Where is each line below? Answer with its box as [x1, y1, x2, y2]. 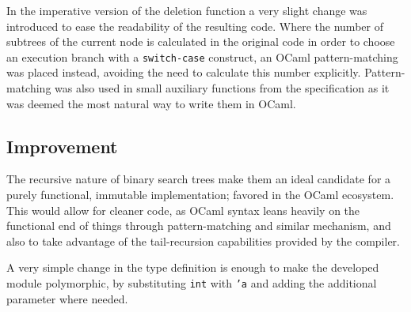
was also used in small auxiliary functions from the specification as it [55, 80, 390, 96]
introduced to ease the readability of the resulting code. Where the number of [6, 17, 383, 34]
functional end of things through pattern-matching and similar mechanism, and [6, 217, 391, 234]
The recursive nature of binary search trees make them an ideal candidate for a [6, 171, 391, 187]
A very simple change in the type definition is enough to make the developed [6, 259, 379, 276]
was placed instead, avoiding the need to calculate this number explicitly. [6, 64, 361, 81]
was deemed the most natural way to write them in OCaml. [6, 95, 296, 111]
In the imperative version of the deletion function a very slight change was [6, 2, 367, 18]
